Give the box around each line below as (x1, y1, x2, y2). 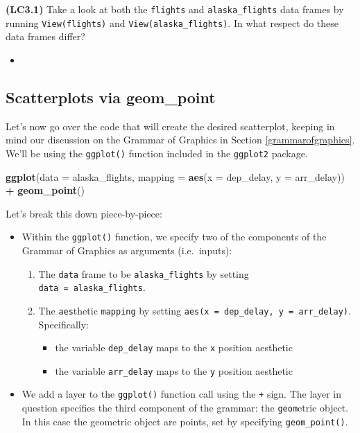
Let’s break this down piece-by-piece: (6, 206, 162, 220)
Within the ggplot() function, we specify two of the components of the (22, 229, 327, 244)
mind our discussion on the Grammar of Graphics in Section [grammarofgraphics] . (6, 132, 355, 147)
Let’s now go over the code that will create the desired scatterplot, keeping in (6, 118, 335, 133)
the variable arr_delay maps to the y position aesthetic (55, 363, 293, 378)
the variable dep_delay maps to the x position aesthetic (55, 340, 293, 355)
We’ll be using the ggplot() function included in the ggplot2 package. (6, 145, 308, 160)
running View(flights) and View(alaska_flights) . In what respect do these (6, 15, 338, 30)
